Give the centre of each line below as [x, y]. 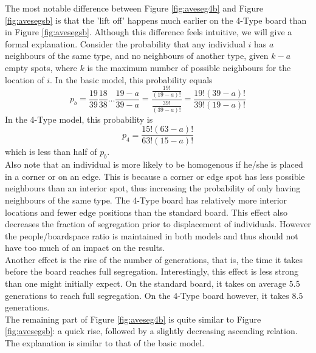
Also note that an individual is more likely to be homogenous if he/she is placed [154, 164]
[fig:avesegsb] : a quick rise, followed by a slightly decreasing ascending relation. [151, 331]
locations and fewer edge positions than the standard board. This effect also [146, 212]
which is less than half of [51, 152]
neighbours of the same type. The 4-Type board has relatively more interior [146, 200]
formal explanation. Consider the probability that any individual [125, 43]
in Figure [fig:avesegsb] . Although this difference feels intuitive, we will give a [149, 32]
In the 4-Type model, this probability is [79, 119]
